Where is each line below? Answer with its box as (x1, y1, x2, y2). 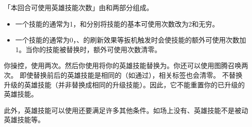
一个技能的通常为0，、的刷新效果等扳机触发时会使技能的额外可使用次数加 (15, 35, 246, 45)
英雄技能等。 (4, 114, 45, 125)
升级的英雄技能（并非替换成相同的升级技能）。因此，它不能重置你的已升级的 (4, 79, 245, 89)
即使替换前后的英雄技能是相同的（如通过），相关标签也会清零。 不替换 (19, 70, 243, 80)
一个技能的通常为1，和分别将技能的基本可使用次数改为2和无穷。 (15, 18, 219, 28)
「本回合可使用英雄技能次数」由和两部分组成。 (4, 2, 153, 12)
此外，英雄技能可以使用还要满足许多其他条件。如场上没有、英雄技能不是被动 (4, 105, 248, 115)
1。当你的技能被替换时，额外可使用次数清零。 (15, 44, 161, 54)
